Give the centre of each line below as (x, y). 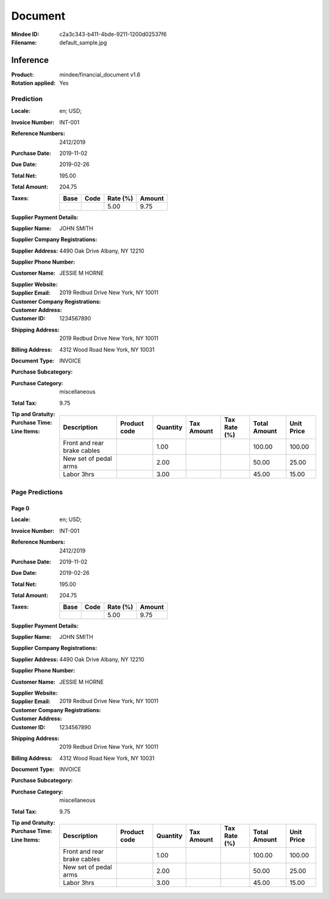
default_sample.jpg (83, 42)
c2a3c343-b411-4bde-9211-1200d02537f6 (113, 34)
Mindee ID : (25, 34)
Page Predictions (37, 493)
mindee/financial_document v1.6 (100, 74)
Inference (30, 60)
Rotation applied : (34, 83)
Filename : (24, 42)
